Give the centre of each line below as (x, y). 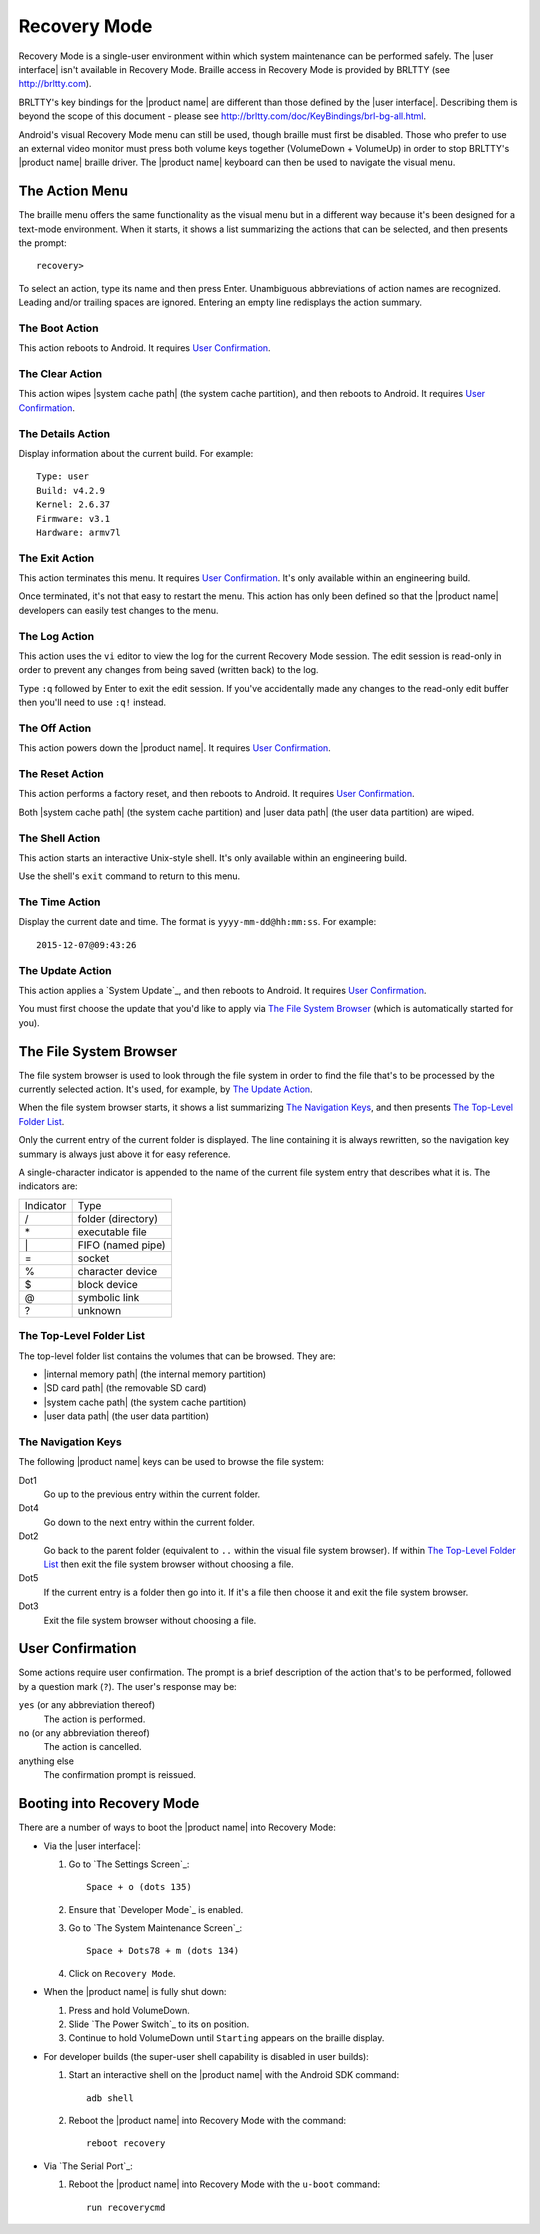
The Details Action (64, 433)
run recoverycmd (126, 2207)
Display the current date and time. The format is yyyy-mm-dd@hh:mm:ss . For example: (197, 922)
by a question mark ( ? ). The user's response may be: (127, 1686)
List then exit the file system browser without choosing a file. (168, 1564)
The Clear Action (60, 374)
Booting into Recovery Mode (109, 1803)
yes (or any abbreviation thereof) (87, 1705)
